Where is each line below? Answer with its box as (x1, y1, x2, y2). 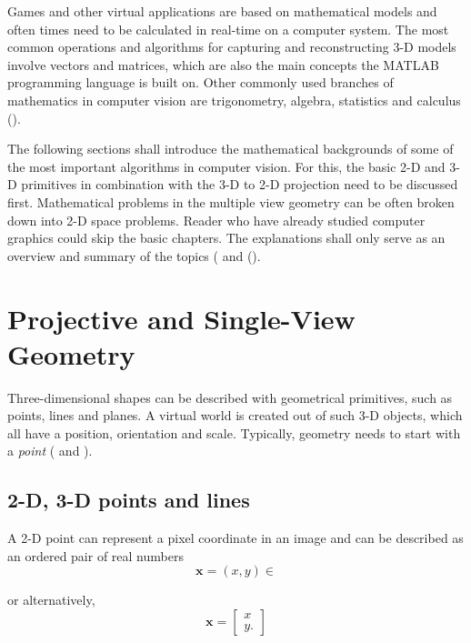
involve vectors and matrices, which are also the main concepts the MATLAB (7, 55, 439, 74)
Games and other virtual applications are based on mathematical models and (7, 2, 437, 20)
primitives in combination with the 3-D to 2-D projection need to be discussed (21, 175, 458, 194)
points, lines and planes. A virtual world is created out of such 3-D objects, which (7, 406, 463, 425)
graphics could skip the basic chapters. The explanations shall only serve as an (7, 228, 446, 247)
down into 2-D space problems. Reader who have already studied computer (7, 210, 426, 229)
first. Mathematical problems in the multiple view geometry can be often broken (7, 192, 455, 211)
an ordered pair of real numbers (7, 546, 184, 565)
